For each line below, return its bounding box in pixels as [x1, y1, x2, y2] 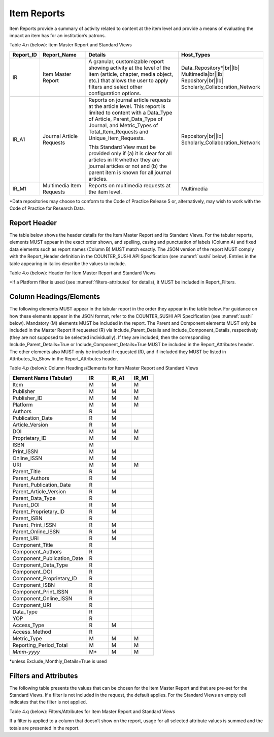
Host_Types [181, 51, 211, 58]
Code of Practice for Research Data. [9, 205, 85, 211]
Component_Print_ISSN [12, 588, 68, 595]
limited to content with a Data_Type [88, 109, 173, 116]
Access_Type [12, 621, 45, 629]
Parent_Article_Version [12, 488, 66, 495]
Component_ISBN [12, 581, 55, 588]
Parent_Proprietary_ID [12, 508, 65, 515]
